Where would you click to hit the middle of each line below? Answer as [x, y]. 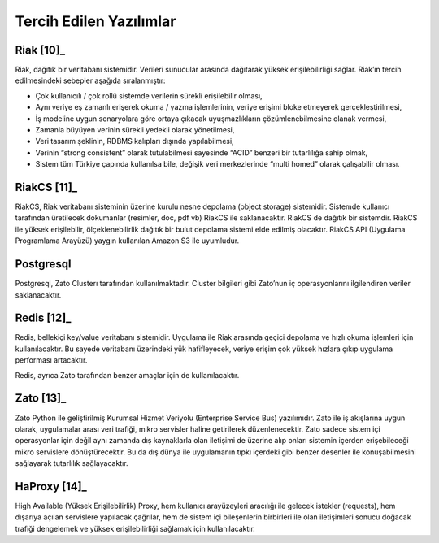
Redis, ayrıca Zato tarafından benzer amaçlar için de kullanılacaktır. [127, 375]
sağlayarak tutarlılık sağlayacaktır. [72, 463]
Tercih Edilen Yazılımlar [96, 21]
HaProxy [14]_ [51, 487]
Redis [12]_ [43, 318]
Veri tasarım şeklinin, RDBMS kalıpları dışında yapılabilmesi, [135, 141]
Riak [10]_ [40, 50]
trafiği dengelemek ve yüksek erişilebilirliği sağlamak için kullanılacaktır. [135, 528]
